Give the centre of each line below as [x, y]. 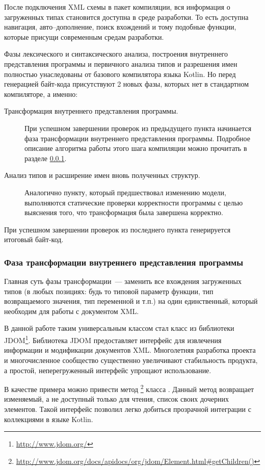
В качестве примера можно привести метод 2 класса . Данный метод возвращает [129, 388]
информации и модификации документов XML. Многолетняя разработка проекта [130, 350]
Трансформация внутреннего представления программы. [91, 111]
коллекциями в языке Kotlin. [49, 419]
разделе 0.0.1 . [46, 158]
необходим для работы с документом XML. [72, 311]
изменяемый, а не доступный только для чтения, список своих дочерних [116, 399]
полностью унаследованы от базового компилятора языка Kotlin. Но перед [120, 74]
